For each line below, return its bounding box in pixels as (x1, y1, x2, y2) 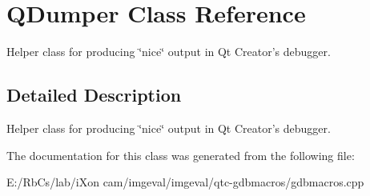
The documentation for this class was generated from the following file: (6, 146, 355, 163)
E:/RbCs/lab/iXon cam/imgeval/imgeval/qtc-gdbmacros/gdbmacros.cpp (6, 174, 364, 190)
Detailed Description (6, 82, 182, 107)
